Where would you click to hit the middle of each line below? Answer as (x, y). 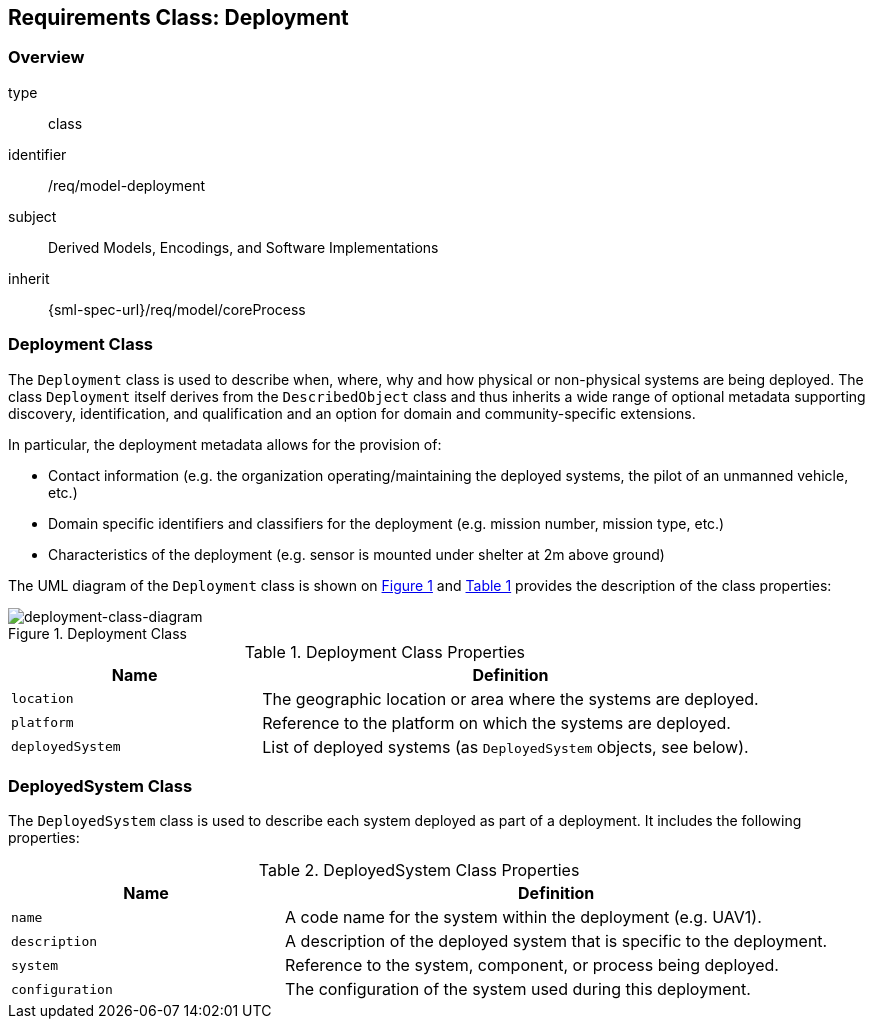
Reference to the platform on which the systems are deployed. (496, 722)
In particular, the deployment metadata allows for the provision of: (225, 444)
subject (32, 216)
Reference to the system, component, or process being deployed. (532, 965)
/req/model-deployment (127, 185)
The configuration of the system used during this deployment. (518, 989)
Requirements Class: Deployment (178, 17)
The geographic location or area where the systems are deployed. (510, 698)
